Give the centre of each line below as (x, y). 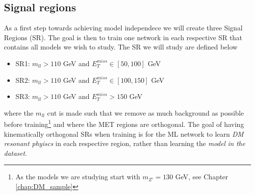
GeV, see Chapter (202, 177)
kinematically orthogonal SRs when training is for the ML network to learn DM (124, 134)
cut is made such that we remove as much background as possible (146, 112)
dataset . (15, 153)
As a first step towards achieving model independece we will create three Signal (123, 28)
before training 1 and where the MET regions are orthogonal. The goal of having (124, 123)
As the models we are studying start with (78, 177)
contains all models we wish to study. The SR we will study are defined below (121, 47)
